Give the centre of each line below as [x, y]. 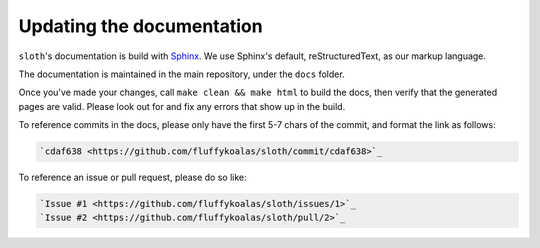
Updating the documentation [141, 26]
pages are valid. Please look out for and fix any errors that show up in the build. [182, 106]
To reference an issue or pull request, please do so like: [132, 177]
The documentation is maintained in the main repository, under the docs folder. [181, 74]
